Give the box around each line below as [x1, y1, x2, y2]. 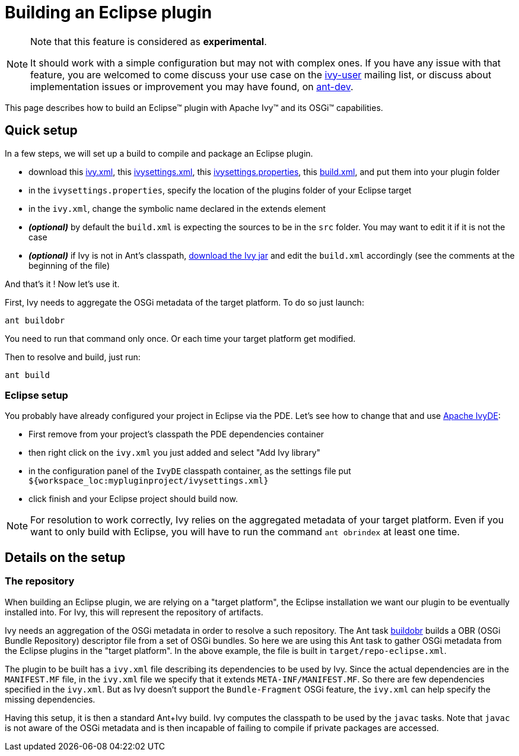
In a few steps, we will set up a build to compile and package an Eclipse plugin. [5, 148, 313, 158]
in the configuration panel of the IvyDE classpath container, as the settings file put [28, 466, 351, 477]
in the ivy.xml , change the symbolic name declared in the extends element [28, 203, 326, 214]
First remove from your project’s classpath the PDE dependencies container [28, 429, 324, 440]
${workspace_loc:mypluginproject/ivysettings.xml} [28, 476, 269, 486]
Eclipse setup [5, 389, 68, 401]
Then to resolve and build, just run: [5, 351, 141, 362]
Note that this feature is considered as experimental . [30, 35, 267, 47]
